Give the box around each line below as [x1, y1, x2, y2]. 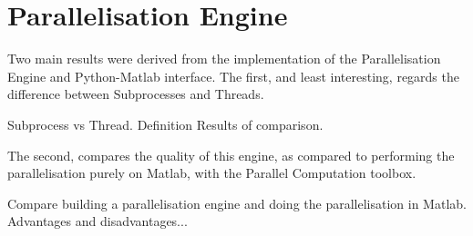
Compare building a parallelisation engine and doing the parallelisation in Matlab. [7, 193, 467, 212]
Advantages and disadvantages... [7, 211, 188, 231]
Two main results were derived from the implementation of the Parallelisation [7, 49, 441, 68]
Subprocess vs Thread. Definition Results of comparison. [7, 114, 324, 133]
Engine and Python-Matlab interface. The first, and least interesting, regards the [7, 66, 459, 85]
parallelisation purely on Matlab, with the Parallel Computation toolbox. [7, 163, 416, 182]
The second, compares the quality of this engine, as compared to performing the [7, 145, 455, 164]
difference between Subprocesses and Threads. [7, 84, 264, 103]
